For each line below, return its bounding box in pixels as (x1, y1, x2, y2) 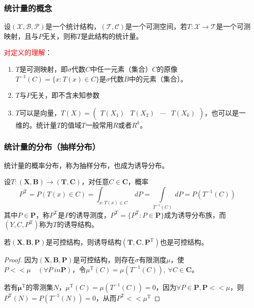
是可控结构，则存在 (73, 254, 135, 265)
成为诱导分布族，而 (164, 209, 226, 220)
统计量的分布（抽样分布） (4, 140, 101, 153)
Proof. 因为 (4, 254, 38, 265)
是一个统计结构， (45, 21, 101, 31)
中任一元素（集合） (90, 64, 152, 74)
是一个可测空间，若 (125, 21, 187, 31)
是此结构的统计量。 (81, 30, 143, 41)
